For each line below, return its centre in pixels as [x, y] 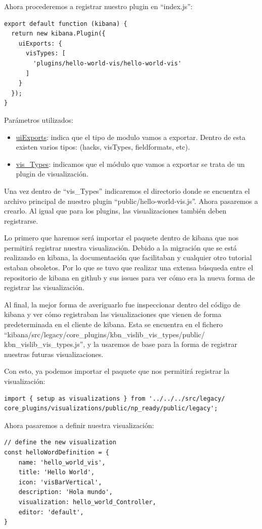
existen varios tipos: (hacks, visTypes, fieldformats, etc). [103, 147]
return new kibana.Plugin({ [58, 34]
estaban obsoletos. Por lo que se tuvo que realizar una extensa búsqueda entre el [129, 268]
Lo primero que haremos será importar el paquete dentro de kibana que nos [121, 238]
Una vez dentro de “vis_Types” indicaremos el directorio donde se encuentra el [127, 190]
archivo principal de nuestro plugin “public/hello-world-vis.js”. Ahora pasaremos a [131, 201]
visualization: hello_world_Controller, [87, 502]
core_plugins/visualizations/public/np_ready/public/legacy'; [111, 409]
